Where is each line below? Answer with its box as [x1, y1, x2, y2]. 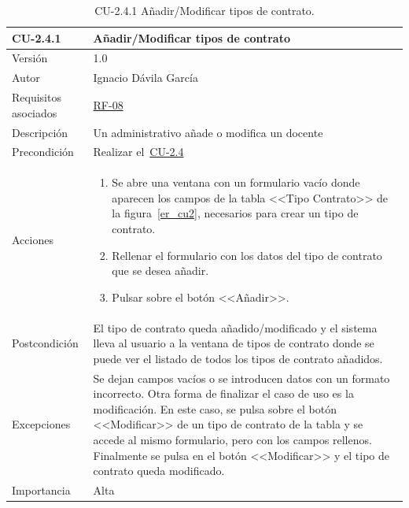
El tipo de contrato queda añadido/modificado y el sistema [93, 319, 378, 336]
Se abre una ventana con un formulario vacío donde [112, 174, 360, 191]
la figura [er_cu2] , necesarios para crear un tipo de [112, 205, 359, 221]
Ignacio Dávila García [93, 69, 198, 86]
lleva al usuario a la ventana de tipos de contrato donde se [93, 335, 374, 351]
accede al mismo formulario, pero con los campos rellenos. [93, 432, 372, 448]
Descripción [12, 124, 68, 140]
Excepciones [12, 416, 71, 432]
